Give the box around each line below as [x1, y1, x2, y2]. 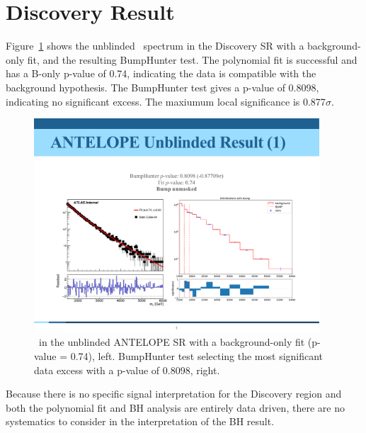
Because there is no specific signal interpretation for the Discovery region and [6, 386, 342, 401]
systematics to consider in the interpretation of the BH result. [6, 414, 275, 429]
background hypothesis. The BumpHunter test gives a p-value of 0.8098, [6, 79, 319, 94]
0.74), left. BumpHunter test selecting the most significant [70, 348, 324, 363]
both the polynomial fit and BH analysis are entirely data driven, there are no [6, 400, 345, 415]
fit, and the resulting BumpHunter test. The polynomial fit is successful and [27, 52, 358, 67]
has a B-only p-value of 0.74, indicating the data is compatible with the [6, 66, 316, 81]
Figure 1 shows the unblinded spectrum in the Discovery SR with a [6, 38, 304, 53]
